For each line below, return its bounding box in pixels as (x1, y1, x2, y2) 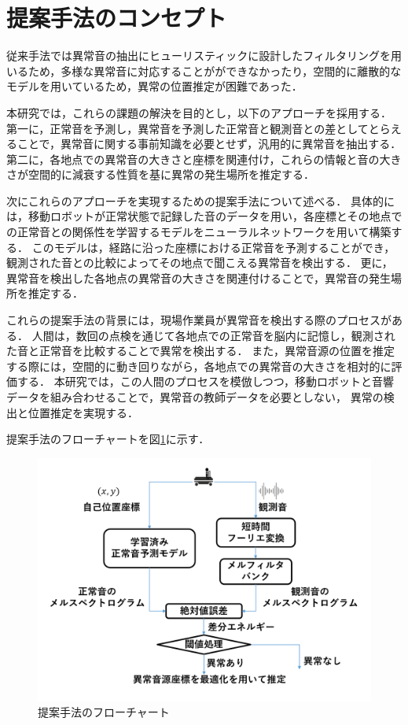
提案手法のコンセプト (6, 2, 227, 34)
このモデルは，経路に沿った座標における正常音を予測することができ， (31, 239, 395, 255)
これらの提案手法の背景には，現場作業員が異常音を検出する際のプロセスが (6, 312, 391, 328)
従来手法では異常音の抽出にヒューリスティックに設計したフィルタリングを (6, 47, 391, 64)
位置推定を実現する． (28, 404, 138, 420)
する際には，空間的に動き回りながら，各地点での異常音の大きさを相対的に (6, 357, 391, 374)
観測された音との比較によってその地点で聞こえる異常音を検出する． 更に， (6, 254, 393, 271)
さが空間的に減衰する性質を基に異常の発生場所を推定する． (6, 166, 314, 183)
